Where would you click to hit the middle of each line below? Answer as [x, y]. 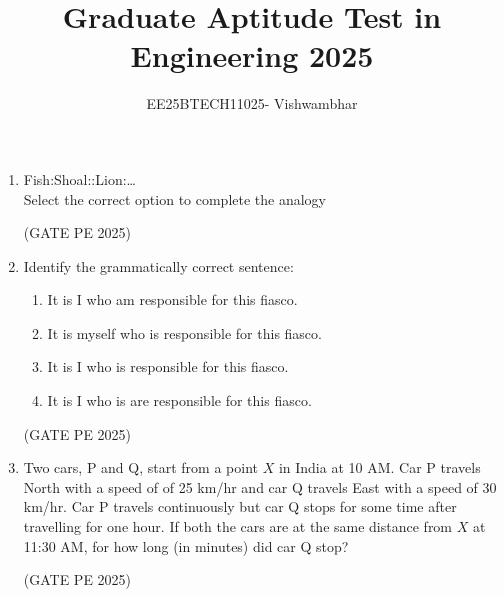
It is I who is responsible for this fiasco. [168, 366]
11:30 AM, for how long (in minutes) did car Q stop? [186, 545]
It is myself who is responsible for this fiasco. [184, 332]
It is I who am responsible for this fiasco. [172, 299]
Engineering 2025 [252, 55]
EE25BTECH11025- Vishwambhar [252, 103]
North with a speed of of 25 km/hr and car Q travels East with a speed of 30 [260, 486]
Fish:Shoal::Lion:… [79, 178]
